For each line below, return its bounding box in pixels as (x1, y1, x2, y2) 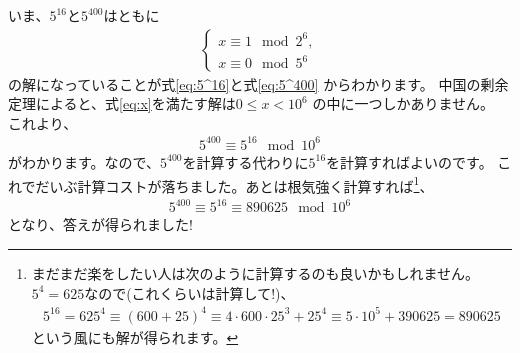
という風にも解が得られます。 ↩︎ (31, 326, 239, 347)
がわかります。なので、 (8, 151, 161, 172)
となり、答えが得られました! (8, 214, 193, 235)
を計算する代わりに (182, 151, 309, 172)
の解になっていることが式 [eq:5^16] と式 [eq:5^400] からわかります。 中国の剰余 (8, 73, 509, 94)
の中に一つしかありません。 (312, 93, 494, 114)
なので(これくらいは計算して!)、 (84, 282, 295, 303)
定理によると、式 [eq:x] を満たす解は (8, 93, 236, 114)
